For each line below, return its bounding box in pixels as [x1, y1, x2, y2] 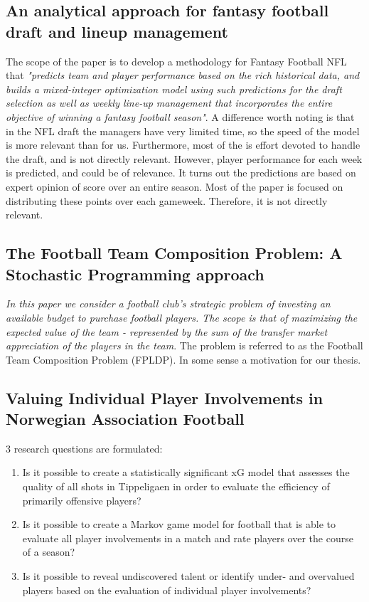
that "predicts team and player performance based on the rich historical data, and [6, 68, 360, 83]
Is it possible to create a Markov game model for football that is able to [22, 517, 336, 532]
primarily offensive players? [22, 492, 141, 507]
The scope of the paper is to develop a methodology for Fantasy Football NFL [6, 53, 347, 68]
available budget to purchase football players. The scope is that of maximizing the [6, 310, 358, 324]
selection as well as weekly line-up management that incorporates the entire [6, 95, 333, 110]
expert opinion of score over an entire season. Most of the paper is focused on [6, 179, 343, 194]
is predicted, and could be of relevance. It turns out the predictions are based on [6, 165, 356, 180]
